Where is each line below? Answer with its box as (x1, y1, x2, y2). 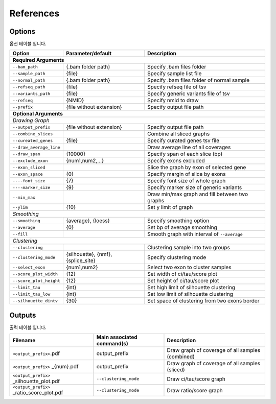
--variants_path (12, 91, 51, 97)
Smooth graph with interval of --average (147, 230, 243, 237)
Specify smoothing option (147, 217, 210, 224)
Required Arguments (12, 57, 64, 64)
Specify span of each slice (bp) (147, 151, 223, 158)
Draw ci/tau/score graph (167, 375, 226, 383)
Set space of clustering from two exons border (147, 297, 260, 304)
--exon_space (12, 171, 43, 177)
